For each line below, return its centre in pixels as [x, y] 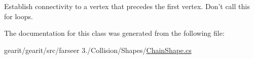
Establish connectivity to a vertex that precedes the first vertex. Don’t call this [127, 6]
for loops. [19, 16]
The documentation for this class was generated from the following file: [114, 33]
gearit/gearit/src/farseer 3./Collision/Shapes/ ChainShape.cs [98, 50]
